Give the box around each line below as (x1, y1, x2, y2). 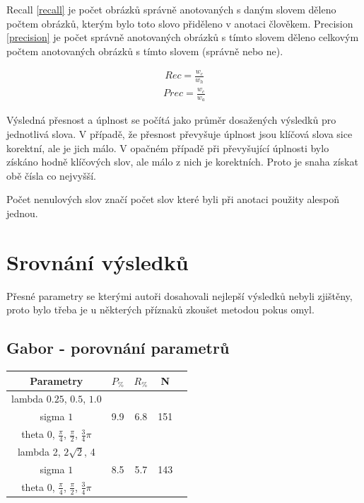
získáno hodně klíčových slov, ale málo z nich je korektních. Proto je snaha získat (6, 154, 358, 169)
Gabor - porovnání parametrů (6, 337, 230, 359)
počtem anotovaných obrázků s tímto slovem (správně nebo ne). (6, 43, 283, 58)
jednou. (6, 205, 38, 220)
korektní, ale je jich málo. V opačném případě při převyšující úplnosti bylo (6, 140, 329, 155)
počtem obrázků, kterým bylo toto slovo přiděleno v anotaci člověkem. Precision (6, 16, 353, 30)
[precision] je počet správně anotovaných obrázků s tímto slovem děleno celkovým (6, 30, 359, 45)
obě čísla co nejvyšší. (6, 168, 96, 183)
